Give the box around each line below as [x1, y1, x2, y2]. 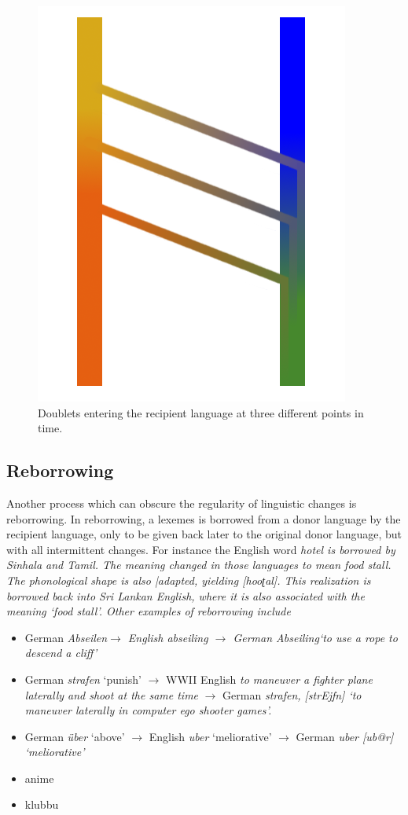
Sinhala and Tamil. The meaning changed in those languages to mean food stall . [6, 556, 391, 573]
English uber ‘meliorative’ [149, 728, 272, 744]
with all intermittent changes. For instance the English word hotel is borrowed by [6, 541, 395, 557]
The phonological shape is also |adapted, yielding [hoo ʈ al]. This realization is [6, 571, 371, 588]
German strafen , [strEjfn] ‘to [222, 686, 362, 703]
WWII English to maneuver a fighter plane [165, 670, 373, 687]
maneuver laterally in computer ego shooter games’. [24, 702, 272, 718]
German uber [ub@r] [296, 728, 394, 744]
